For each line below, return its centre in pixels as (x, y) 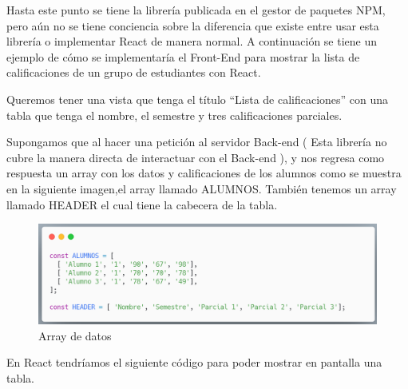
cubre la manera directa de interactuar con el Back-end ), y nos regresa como (196, 157)
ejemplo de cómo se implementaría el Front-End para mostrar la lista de (183, 56)
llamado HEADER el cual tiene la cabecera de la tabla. (142, 204)
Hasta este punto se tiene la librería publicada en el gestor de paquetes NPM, (196, 10)
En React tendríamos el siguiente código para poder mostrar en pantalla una (194, 362)
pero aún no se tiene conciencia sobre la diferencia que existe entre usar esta (193, 25)
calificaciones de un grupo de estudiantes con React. (134, 72)
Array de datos (75, 335)
